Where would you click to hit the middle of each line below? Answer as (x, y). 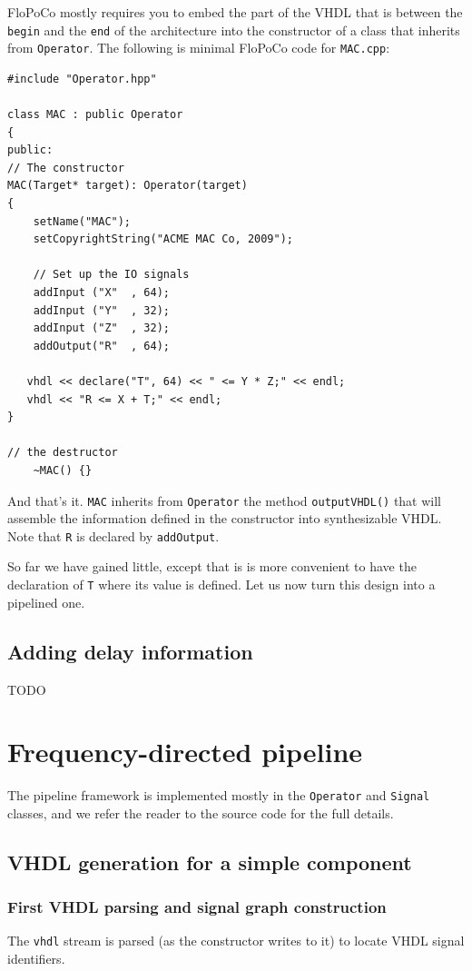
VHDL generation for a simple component (210, 862)
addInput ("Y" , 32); (101, 310)
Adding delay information (130, 651)
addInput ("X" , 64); (101, 293)
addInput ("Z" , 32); (101, 328)
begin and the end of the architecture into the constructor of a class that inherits (234, 30)
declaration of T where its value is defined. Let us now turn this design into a (221, 585)
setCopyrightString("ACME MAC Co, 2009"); (163, 239)
